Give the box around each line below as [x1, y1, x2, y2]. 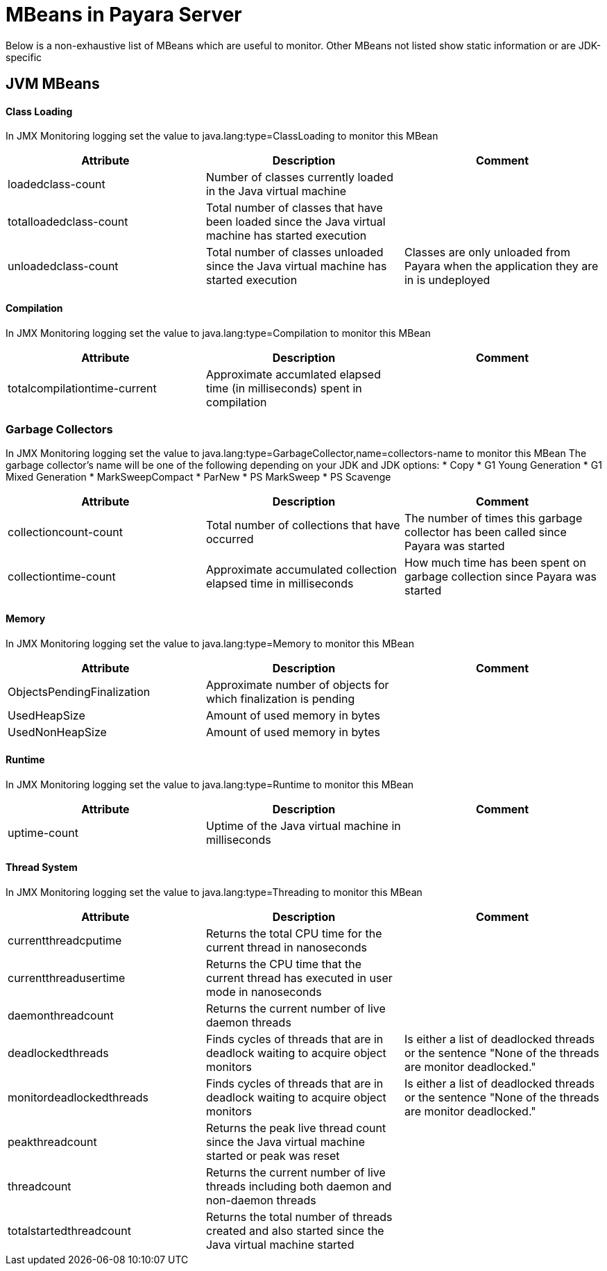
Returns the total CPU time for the [205, 927, 382, 941]
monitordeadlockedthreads [8, 1090, 148, 1105]
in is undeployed [404, 273, 490, 288]
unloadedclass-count [8, 259, 119, 274]
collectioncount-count [8, 525, 123, 540]
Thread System [6, 861, 78, 874]
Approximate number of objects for [205, 677, 389, 692]
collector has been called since [404, 525, 567, 540]
